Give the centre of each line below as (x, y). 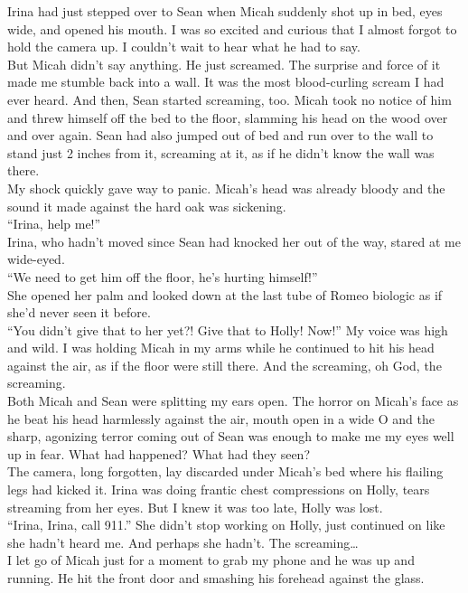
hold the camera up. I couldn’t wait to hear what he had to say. (184, 47)
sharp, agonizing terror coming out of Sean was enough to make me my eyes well (231, 436)
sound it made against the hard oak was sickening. (147, 206)
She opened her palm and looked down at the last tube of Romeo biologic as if (225, 294)
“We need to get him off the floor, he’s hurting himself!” (163, 276)
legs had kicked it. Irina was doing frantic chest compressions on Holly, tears (219, 489)
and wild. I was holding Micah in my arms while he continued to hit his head (221, 348)
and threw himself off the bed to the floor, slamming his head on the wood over (228, 117)
